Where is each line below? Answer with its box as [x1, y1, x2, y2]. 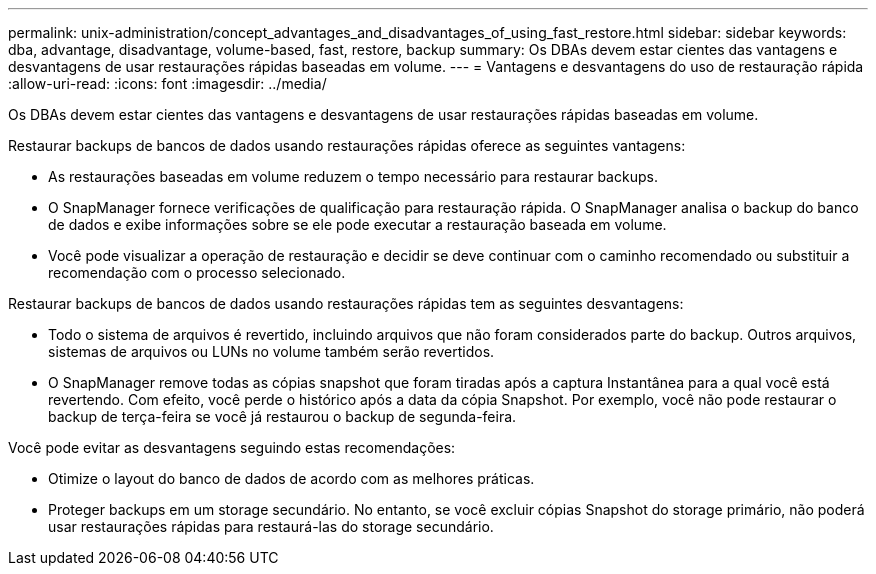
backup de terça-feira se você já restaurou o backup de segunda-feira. [48, 408, 517, 425]
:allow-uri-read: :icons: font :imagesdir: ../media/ [8, 75, 327, 92]
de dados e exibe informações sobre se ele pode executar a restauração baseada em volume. [48, 216, 667, 233]
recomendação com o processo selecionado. [48, 264, 346, 281]
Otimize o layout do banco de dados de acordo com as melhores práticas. [48, 470, 535, 487]
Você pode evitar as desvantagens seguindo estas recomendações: [8, 439, 456, 456]
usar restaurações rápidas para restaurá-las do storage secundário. [48, 518, 494, 535]
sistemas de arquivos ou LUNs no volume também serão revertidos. [48, 343, 495, 360]
